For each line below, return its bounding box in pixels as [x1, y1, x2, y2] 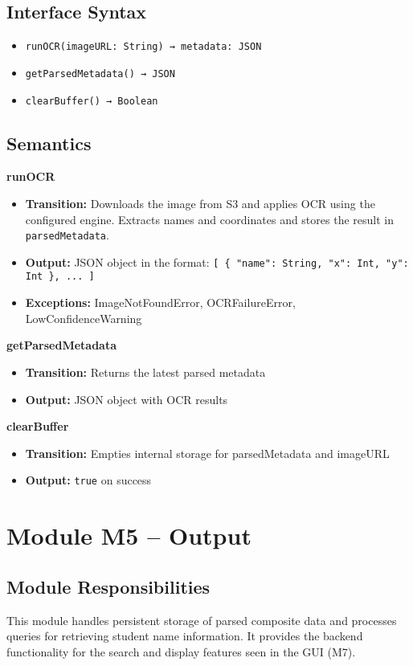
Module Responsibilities [6, 574, 211, 599]
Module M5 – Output [6, 519, 251, 552]
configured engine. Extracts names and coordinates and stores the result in [25, 210, 394, 227]
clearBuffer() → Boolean [25, 95, 158, 107]
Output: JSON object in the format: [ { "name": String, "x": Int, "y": [25, 253, 409, 270]
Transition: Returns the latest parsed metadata [25, 363, 266, 380]
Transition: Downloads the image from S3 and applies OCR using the [25, 194, 375, 211]
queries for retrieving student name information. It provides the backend [6, 627, 363, 644]
